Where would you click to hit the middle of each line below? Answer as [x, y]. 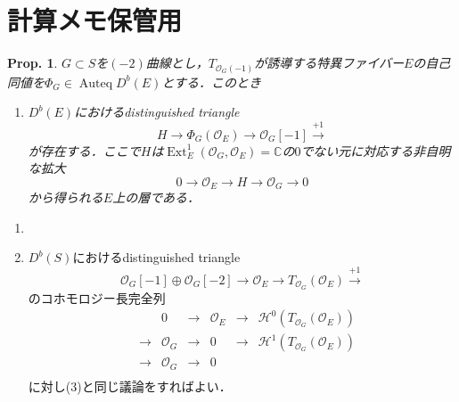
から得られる [66, 197]
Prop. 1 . [33, 63]
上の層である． [156, 197]
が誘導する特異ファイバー [329, 63]
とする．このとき [211, 82]
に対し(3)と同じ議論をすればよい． [130, 386]
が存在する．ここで [84, 150]
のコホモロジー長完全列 [97, 297]
